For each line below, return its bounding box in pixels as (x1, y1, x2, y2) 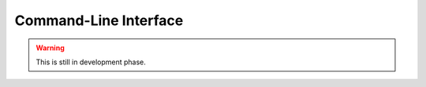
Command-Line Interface (14, 12, 184, 29)
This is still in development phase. (35, 57, 146, 67)
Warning (35, 43, 65, 53)
